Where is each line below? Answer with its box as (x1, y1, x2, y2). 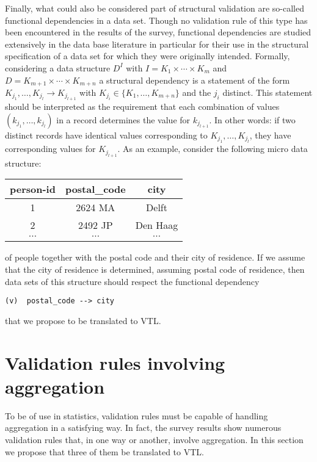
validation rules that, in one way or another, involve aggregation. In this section (5, 433, 304, 446)
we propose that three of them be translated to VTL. (5, 445, 204, 458)
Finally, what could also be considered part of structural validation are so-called (5, 2, 304, 14)
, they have (249, 129, 291, 142)
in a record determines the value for (56, 114, 191, 126)
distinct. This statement (222, 86, 313, 99)
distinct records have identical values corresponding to (5, 129, 208, 142)
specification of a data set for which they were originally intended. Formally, (5, 49, 290, 62)
